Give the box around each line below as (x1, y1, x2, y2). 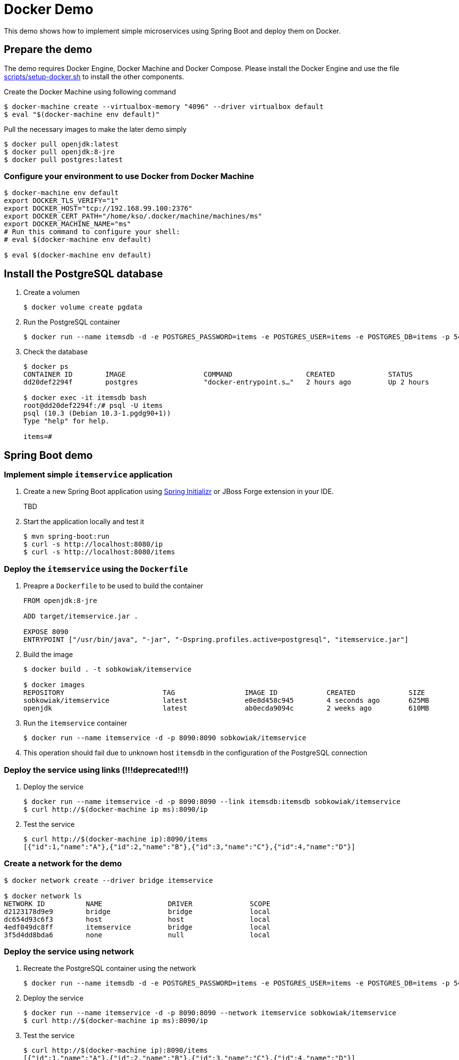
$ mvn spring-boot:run (23, 532, 110, 541)
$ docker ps (23, 363, 69, 371)
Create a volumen (23, 288, 80, 297)
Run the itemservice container (23, 719, 127, 728)
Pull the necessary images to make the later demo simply (4, 125, 187, 133)
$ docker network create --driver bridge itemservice (4, 876, 213, 884)
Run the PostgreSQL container (23, 318, 121, 327)
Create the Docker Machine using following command (4, 87, 176, 96)
